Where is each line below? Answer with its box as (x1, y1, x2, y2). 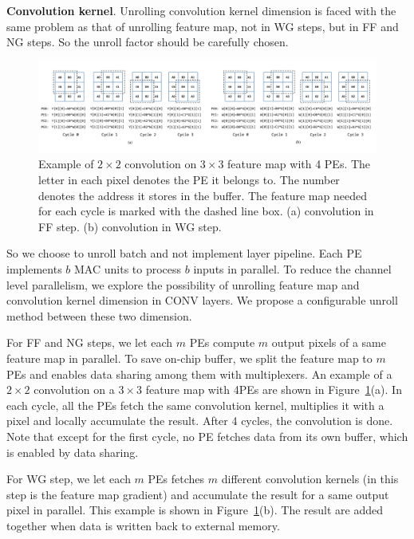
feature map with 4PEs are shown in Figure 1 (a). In (145, 381, 402, 398)
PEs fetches (148, 470, 205, 487)
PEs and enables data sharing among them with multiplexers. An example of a (6, 365, 392, 382)
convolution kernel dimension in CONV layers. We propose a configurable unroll (6, 292, 398, 309)
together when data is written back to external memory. (6, 517, 280, 533)
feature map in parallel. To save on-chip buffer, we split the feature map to (6, 350, 373, 367)
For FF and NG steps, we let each (6, 334, 173, 351)
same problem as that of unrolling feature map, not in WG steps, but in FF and (6, 18, 399, 34)
